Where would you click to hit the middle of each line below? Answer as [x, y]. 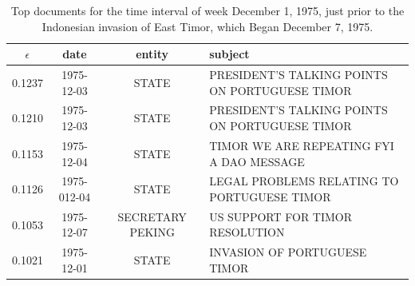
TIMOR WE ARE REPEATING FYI [302, 145]
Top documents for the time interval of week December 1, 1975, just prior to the [207, 10]
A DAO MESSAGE [257, 161]
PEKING [152, 232]
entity [152, 54]
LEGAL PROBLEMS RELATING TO [304, 181]
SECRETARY [152, 216]
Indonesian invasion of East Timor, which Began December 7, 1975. [207, 26]
